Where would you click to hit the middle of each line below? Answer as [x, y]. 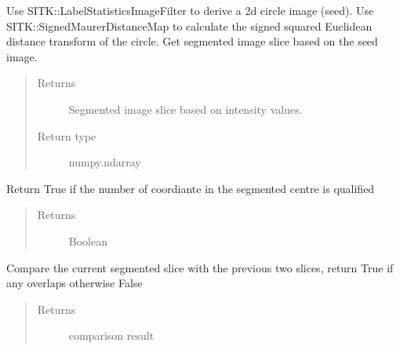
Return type [67, 135]
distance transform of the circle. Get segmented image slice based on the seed [192, 41]
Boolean [88, 241]
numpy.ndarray [105, 162]
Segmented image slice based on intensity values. [185, 109]
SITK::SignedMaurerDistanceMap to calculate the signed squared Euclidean [189, 26]
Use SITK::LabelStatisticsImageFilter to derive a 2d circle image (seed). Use [190, 10]
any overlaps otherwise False [75, 283]
